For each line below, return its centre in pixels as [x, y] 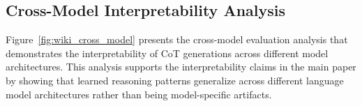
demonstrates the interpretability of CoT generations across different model [167, 53]
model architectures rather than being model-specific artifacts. [139, 94]
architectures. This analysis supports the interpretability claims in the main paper [181, 67]
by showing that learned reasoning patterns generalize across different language [175, 80]
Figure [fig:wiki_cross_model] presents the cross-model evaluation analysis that [177, 39]
